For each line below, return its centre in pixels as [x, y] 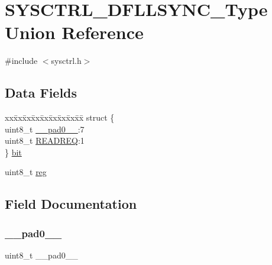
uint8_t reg [26, 172]
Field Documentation [71, 204]
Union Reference [74, 32]
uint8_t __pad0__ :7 [45, 129]
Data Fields [41, 93]
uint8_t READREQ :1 [45, 140]
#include [21, 61]
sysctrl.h [66, 61]
